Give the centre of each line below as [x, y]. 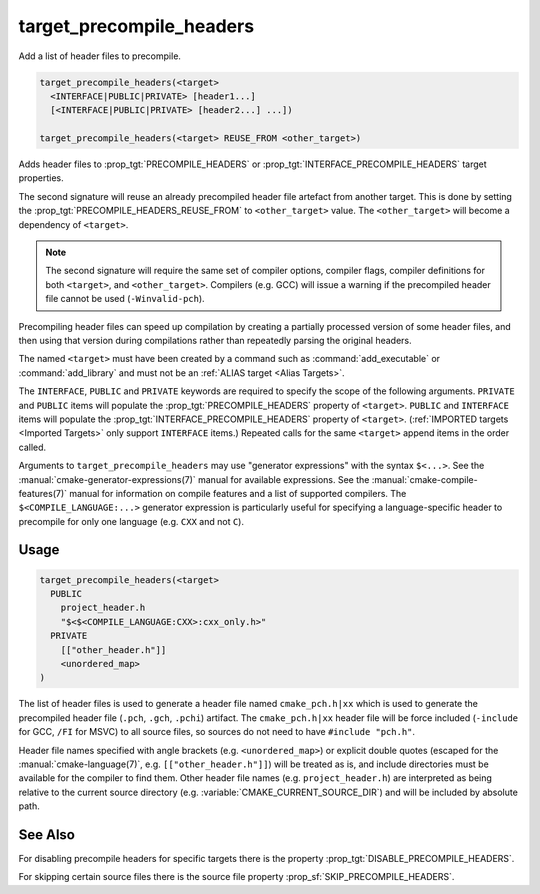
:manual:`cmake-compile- [425, 479]
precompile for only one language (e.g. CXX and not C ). [131, 521]
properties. [41, 178]
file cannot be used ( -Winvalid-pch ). [125, 299]
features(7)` [43, 493]
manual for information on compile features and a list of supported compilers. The [237, 493]
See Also [46, 834]
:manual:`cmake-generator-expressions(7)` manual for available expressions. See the [194, 479]
